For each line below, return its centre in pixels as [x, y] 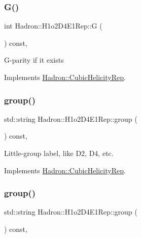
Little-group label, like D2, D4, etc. [59, 153]
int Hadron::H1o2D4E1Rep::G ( [53, 26]
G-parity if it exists [34, 60]
